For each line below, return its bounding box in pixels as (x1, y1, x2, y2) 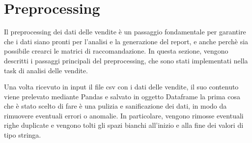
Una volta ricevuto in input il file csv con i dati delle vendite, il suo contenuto (4, 82, 239, 92)
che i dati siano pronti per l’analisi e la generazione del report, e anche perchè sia (4, 36, 249, 46)
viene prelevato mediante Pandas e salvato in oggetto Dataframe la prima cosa (4, 91, 240, 101)
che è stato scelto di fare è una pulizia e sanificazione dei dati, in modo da (4, 101, 227, 111)
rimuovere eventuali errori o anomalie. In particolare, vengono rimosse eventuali (4, 110, 244, 120)
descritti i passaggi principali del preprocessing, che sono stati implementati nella (4, 55, 248, 65)
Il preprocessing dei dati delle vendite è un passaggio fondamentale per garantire (4, 27, 246, 37)
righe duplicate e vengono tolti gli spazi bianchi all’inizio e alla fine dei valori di (4, 120, 244, 130)
